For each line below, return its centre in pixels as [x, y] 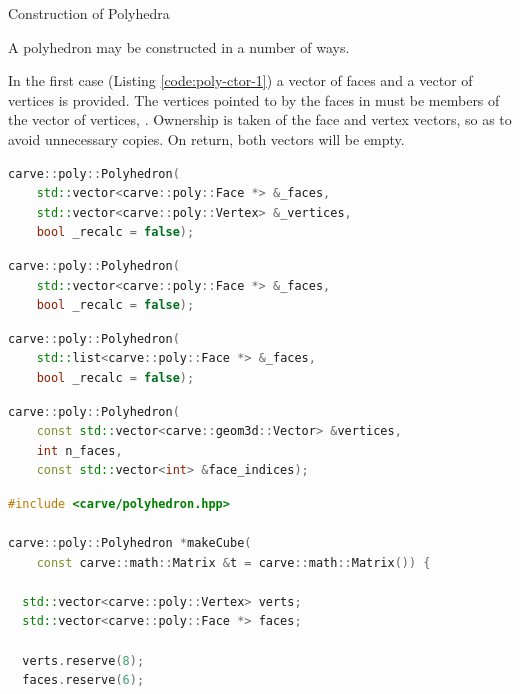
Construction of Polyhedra [89, 13]
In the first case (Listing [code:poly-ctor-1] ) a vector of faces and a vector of [240, 80]
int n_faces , [79, 450]
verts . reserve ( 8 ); [83, 660]
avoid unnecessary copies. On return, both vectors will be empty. [206, 138]
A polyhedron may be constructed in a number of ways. [179, 46]
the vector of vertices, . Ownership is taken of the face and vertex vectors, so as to [260, 119]
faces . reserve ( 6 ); [83, 680]
